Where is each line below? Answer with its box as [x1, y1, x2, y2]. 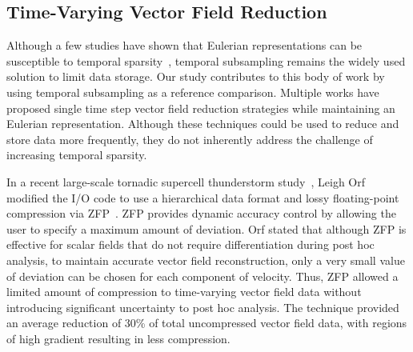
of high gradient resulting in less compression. [6, 330, 231, 346]
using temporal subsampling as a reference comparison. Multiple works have [6, 83, 379, 100]
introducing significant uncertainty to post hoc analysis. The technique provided [6, 298, 399, 315]
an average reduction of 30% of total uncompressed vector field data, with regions [6, 314, 407, 331]
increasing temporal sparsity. [6, 146, 147, 163]
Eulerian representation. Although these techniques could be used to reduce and [6, 115, 399, 132]
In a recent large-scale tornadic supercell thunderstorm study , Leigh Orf [6, 173, 366, 190]
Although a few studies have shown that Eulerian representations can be [6, 37, 363, 54]
